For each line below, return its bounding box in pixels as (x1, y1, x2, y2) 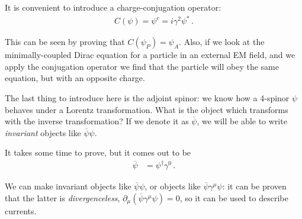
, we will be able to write (197, 115, 287, 127)
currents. (5, 205, 37, 217)
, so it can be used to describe (179, 192, 288, 204)
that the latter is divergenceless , (5, 192, 120, 204)
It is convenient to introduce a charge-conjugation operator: (5, 1, 221, 13)
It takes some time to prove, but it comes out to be (5, 146, 191, 159)
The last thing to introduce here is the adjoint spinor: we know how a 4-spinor (5, 91, 290, 104)
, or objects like (144, 180, 201, 192)
